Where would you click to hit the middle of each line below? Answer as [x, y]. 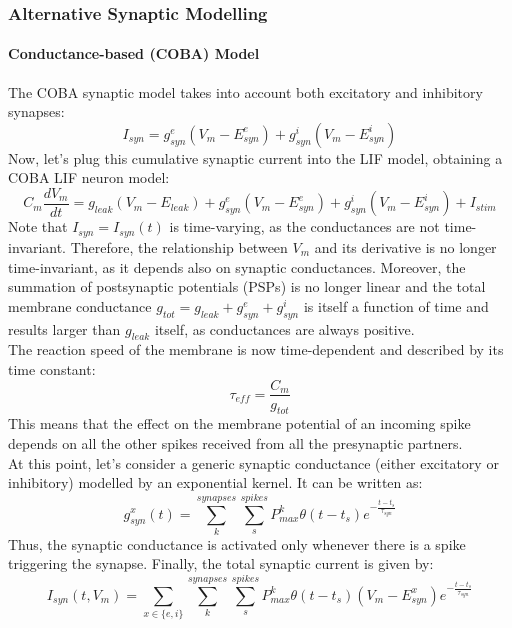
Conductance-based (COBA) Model [134, 53]
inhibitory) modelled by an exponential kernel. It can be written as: [215, 482]
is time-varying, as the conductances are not [304, 226]
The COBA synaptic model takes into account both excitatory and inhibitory [245, 91]
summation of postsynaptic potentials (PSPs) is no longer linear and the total [247, 286]
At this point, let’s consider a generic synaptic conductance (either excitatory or [253, 462]
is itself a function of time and [396, 305]
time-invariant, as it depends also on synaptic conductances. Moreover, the [237, 266]
